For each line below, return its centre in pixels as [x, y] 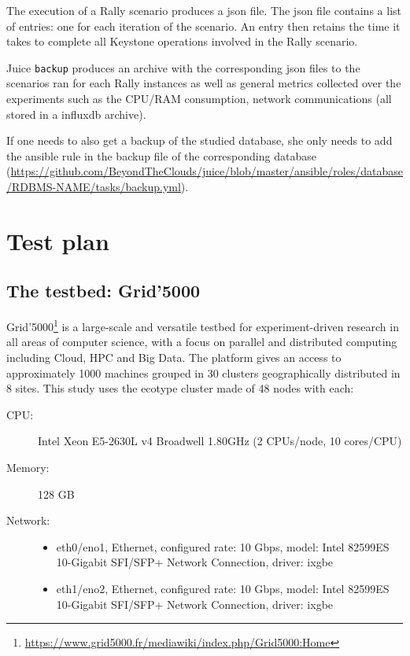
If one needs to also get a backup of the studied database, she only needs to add [199, 140]
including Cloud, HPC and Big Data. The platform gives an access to [174, 357]
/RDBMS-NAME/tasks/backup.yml [94, 186]
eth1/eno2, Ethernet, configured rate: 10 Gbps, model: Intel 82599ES [223, 588]
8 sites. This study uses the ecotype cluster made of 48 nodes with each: [180, 388]
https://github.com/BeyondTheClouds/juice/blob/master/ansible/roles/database [207, 171]
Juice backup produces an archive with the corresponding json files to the [183, 67]
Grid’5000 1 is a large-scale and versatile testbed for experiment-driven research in [203, 325]
